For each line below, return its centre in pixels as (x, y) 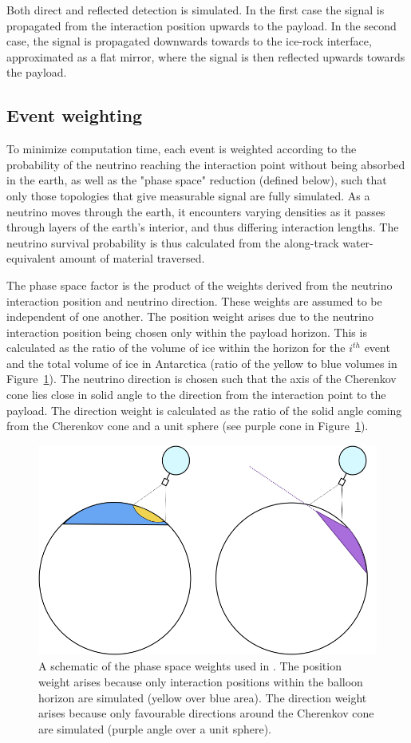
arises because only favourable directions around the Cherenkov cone (206, 713)
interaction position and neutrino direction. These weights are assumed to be (194, 300)
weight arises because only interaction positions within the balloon (201, 682)
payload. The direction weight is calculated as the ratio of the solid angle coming (204, 410)
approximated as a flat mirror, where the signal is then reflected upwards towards (206, 56)
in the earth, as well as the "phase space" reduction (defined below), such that (197, 180)
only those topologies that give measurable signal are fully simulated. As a (188, 195)
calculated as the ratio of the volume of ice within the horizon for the (176, 348)
